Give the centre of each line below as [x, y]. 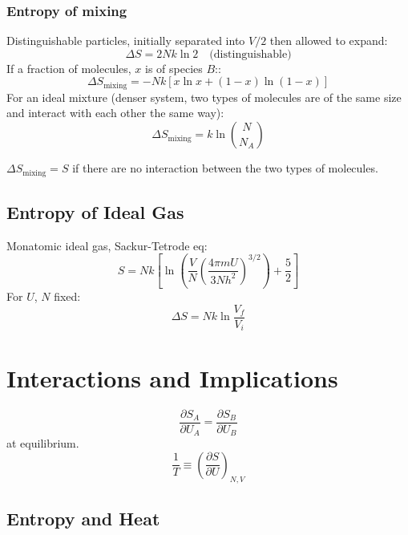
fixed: [67, 296]
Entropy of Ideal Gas [95, 211]
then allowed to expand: [329, 41]
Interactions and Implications [172, 377]
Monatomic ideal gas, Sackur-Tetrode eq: [107, 245]
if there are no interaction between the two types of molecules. [225, 168]
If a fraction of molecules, [69, 68]
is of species [174, 68]
